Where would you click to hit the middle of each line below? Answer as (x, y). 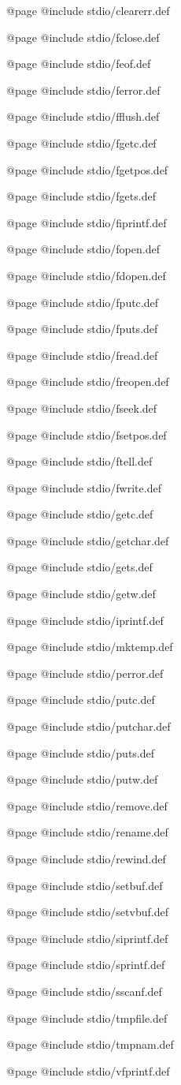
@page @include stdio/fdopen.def (86, 275)
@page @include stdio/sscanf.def (84, 991)
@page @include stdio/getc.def (80, 514)
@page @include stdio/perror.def (85, 673)
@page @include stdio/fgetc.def (81, 142)
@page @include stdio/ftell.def (79, 461)
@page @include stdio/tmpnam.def (90, 1044)
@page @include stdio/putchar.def (89, 726)
